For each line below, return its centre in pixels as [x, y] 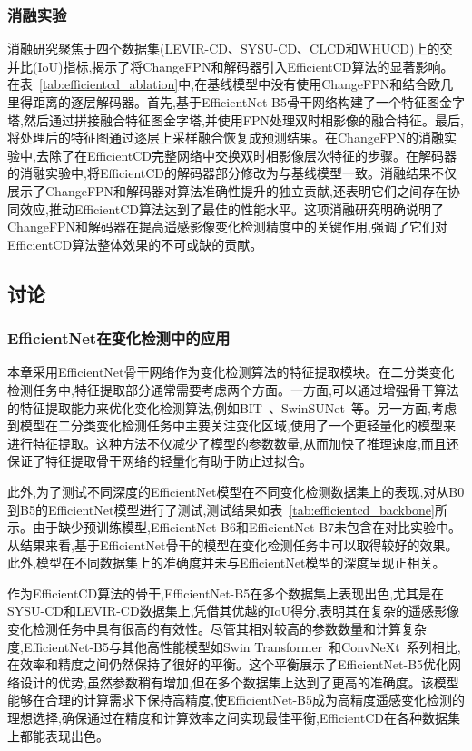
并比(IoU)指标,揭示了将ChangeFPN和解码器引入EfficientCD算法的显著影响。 [231, 66]
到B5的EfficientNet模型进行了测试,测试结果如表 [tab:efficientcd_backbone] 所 [227, 509]
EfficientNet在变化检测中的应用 [119, 338]
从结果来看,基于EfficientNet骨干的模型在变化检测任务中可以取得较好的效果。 [233, 544]
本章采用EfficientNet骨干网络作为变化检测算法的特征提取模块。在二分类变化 [231, 372]
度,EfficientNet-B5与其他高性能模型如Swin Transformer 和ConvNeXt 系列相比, [234, 646]
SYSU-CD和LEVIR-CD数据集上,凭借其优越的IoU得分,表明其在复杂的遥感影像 [233, 611]
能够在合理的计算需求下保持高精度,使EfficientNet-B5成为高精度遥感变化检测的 [236, 700]
